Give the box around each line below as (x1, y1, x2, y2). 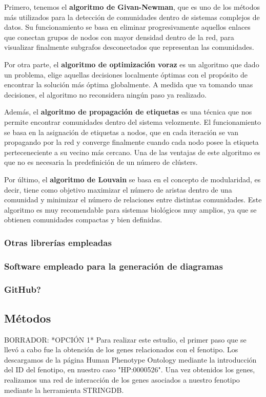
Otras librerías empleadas (4, 236, 112, 249)
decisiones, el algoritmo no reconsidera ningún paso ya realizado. (4, 89, 207, 100)
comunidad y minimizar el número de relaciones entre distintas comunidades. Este (4, 194, 262, 205)
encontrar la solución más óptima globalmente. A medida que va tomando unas (4, 79, 253, 90)
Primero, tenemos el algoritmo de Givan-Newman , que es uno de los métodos (4, 2, 260, 12)
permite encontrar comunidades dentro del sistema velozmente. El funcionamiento (4, 116, 261, 127)
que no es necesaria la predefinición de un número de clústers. (4, 157, 198, 167)
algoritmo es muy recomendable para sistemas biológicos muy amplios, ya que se (4, 204, 257, 215)
